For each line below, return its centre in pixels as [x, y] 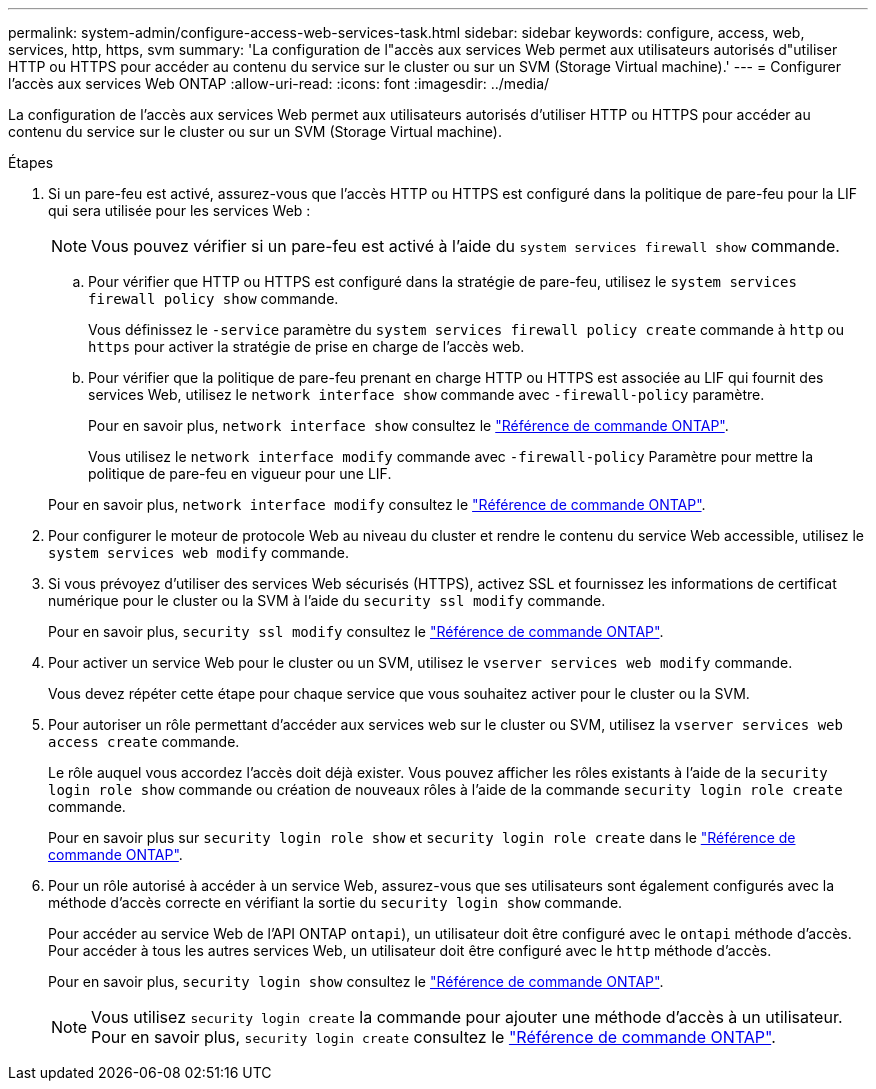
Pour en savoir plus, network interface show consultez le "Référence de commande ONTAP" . [408, 425]
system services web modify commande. [198, 552]
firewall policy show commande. [213, 298]
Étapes [31, 162]
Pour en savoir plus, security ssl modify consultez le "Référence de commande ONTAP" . [356, 631]
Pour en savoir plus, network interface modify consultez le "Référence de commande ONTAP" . [377, 504]
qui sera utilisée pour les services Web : [179, 210]
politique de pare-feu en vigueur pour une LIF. [240, 473]
